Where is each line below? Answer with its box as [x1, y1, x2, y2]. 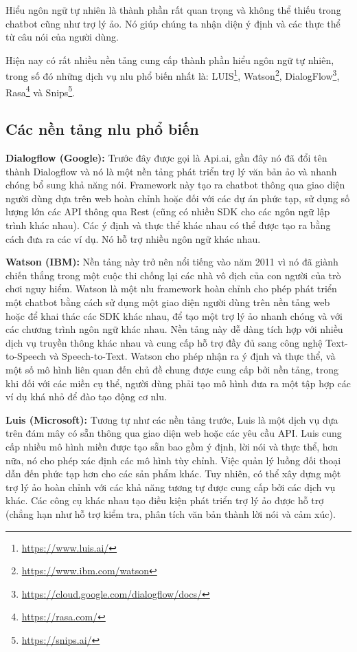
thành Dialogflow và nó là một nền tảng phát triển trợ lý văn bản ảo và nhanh [5, 164, 337, 178]
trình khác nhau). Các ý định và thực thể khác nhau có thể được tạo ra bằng [5, 218, 331, 232]
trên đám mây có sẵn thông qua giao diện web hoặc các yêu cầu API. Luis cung [5, 426, 342, 440]
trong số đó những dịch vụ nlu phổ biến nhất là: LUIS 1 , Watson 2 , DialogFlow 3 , [5, 67, 340, 83]
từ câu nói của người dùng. [5, 30, 119, 44]
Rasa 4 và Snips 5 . [5, 83, 76, 99]
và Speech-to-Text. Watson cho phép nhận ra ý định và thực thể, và [49, 349, 336, 363]
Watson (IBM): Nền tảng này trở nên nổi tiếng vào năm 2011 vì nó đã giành [5, 254, 338, 269]
